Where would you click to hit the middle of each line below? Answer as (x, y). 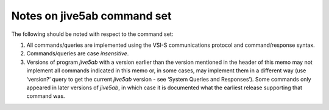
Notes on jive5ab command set (91, 16)
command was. (46, 96)
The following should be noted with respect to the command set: (92, 34)
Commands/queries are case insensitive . (78, 53)
